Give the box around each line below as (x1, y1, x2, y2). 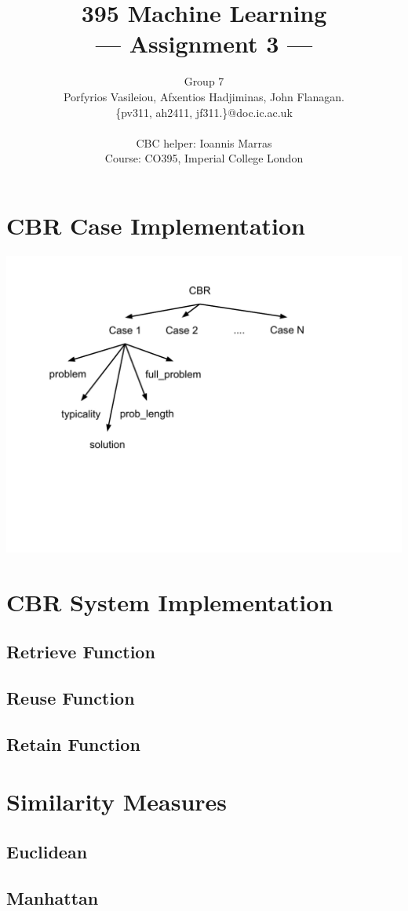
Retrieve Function (6, 640, 155, 664)
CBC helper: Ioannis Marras (136, 134, 272, 151)
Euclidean (6, 839, 88, 863)
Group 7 (184, 73, 224, 89)
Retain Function (6, 731, 140, 756)
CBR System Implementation (6, 585, 333, 618)
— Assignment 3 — (95, 27, 313, 60)
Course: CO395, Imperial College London (104, 150, 304, 166)
